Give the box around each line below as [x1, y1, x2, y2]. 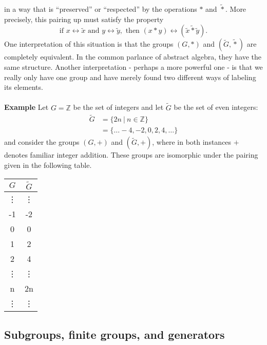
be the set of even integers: [174, 102, 258, 112]
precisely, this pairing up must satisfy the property [4, 13, 164, 24]
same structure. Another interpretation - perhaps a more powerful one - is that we [4, 62, 263, 72]
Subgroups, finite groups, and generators [4, 326, 225, 342]
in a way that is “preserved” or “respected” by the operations [4, 4, 197, 14]
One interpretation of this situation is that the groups [4, 39, 174, 49]
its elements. [4, 82, 43, 92]
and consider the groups [4, 137, 80, 147]
